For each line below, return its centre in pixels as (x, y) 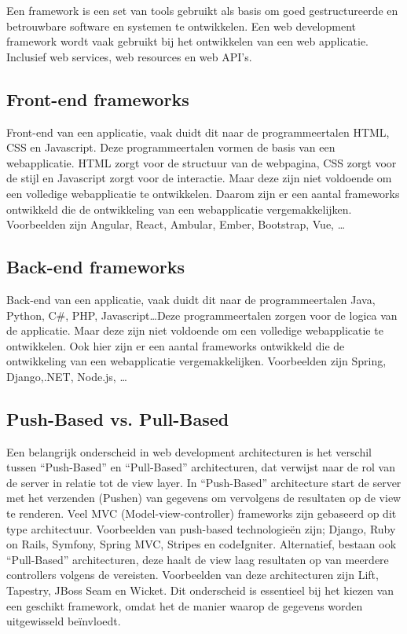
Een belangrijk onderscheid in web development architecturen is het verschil (189, 451)
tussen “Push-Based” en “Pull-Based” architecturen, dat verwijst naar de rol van (201, 467)
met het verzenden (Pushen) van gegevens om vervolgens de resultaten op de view (204, 498)
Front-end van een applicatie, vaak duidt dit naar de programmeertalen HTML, (198, 132)
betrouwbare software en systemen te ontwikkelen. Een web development (181, 26)
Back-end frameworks (96, 267)
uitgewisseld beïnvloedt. (64, 621)
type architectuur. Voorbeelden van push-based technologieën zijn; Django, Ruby (201, 528)
